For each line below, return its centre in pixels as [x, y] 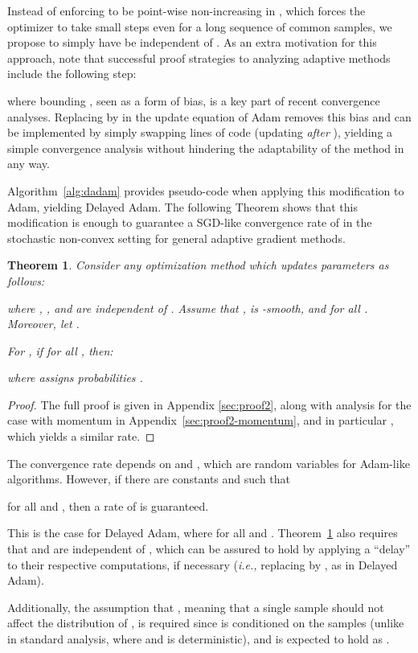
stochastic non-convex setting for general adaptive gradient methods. [176, 238]
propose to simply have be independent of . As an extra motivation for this [192, 42]
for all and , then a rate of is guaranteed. [108, 505]
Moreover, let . [43, 324]
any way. [29, 164]
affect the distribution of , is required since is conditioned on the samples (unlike [206, 623]
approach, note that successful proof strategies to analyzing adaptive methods [199, 57]
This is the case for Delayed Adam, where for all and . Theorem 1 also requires [203, 533]
